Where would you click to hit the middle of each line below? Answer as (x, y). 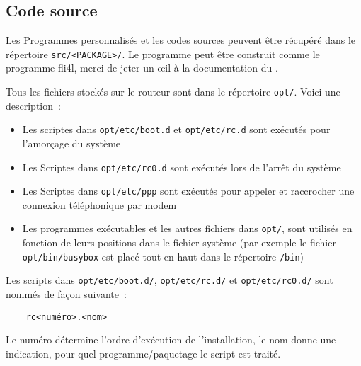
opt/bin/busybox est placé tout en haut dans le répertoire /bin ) (163, 256)
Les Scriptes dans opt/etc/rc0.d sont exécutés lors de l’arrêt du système (182, 167)
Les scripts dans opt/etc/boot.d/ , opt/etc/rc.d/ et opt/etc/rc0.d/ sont (170, 280)
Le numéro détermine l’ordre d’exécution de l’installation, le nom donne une (171, 339)
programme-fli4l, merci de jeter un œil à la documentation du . (142, 68)
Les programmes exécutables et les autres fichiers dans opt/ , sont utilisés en (187, 228)
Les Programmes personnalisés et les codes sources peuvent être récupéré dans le (181, 40)
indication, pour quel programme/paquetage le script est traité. (143, 353)
